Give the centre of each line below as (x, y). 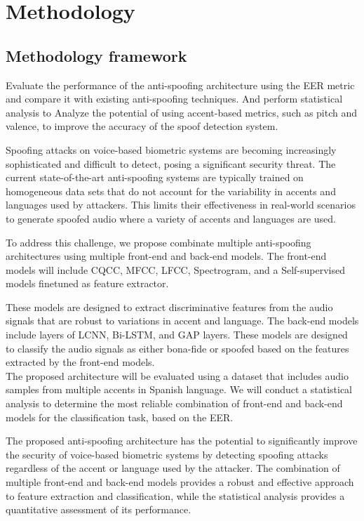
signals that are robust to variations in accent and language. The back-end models (182, 321)
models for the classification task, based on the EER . (120, 417)
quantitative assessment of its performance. (99, 509)
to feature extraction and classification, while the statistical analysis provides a (175, 495)
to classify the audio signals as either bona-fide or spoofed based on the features (177, 348)
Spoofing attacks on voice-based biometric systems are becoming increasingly (171, 149)
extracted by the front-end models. (80, 362)
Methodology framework (96, 55)
